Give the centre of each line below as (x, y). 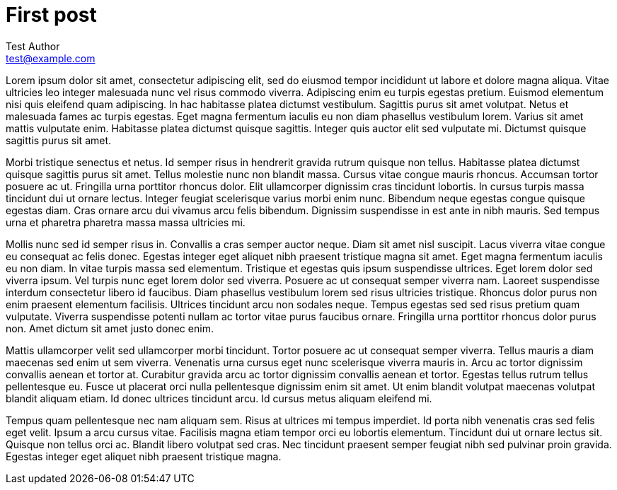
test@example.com (51, 58)
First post (51, 15)
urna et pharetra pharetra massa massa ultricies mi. (126, 222)
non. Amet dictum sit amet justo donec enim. (110, 328)
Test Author (33, 46)
